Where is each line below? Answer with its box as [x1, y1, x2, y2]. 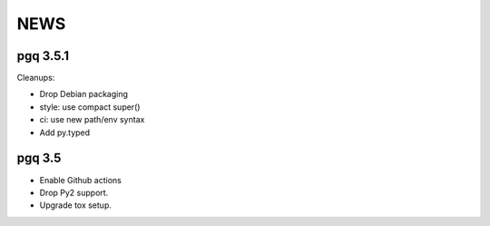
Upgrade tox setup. [39, 200, 113, 211]
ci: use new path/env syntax [39, 114, 145, 125]
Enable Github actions [39, 174, 122, 185]
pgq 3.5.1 [16, 48, 70, 64]
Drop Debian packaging [39, 89, 129, 100]
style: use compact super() [39, 101, 141, 113]
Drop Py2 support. [39, 187, 109, 198]
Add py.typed [39, 127, 91, 138]
